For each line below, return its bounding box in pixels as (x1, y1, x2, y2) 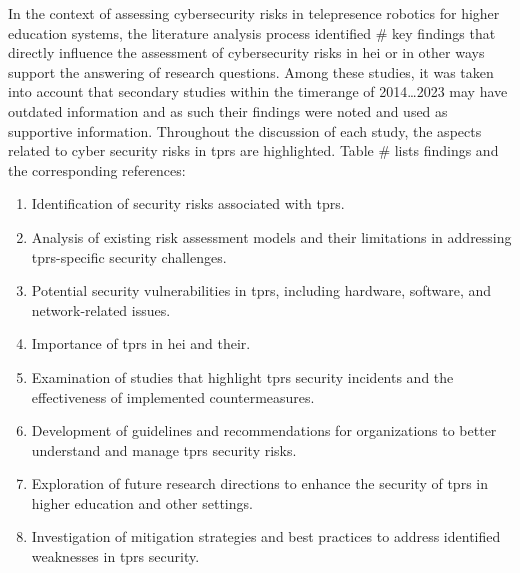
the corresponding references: (8, 159, 186, 180)
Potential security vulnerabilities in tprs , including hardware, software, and (31, 280, 492, 301)
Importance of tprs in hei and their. (31, 333, 251, 354)
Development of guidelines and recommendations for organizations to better (31, 420, 497, 441)
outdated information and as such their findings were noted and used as (8, 100, 448, 121)
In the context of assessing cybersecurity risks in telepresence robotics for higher (8, 3, 500, 23)
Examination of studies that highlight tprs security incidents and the (31, 366, 454, 387)
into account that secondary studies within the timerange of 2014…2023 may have (8, 81, 508, 102)
